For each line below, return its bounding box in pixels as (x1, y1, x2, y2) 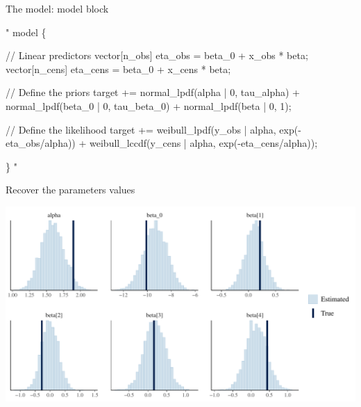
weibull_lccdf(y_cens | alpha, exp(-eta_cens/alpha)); (90, 136, 318, 150)
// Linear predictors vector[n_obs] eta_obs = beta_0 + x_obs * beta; (6, 48, 308, 63)
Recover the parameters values (6, 182, 135, 197)
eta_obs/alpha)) (6, 136, 76, 150)
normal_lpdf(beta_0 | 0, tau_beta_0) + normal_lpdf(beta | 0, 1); (6, 98, 292, 113)
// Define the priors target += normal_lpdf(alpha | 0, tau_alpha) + (6, 85, 300, 99)
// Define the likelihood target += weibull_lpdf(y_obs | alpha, (6, 122, 276, 136)
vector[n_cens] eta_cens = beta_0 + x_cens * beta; (6, 61, 231, 76)
